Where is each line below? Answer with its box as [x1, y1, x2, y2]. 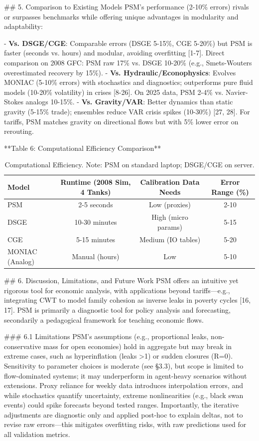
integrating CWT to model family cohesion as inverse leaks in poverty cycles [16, [4, 295, 251, 305]
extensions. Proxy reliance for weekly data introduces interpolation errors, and [4, 380, 243, 391]
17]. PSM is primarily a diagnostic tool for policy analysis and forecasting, [4, 304, 231, 315]
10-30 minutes [74, 216, 117, 227]
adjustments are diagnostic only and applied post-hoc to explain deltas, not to [4, 409, 243, 420]
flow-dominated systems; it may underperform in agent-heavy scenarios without [4, 370, 247, 381]
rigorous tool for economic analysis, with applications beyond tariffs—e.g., [4, 285, 230, 295]
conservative [4, 341, 41, 351]
